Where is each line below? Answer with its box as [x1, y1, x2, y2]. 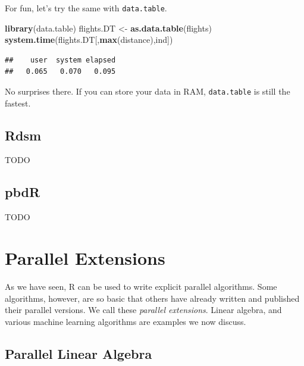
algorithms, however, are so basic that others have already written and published [5, 292, 300, 304]
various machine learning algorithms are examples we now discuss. [5, 315, 246, 327]
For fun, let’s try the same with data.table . [5, 2, 167, 14]
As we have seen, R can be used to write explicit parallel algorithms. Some [5, 280, 277, 292]
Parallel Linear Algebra [5, 344, 152, 362]
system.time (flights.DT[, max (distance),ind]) [5, 33, 173, 46]
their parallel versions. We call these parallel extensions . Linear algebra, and [5, 304, 282, 316]
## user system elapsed [5, 55, 116, 64]
